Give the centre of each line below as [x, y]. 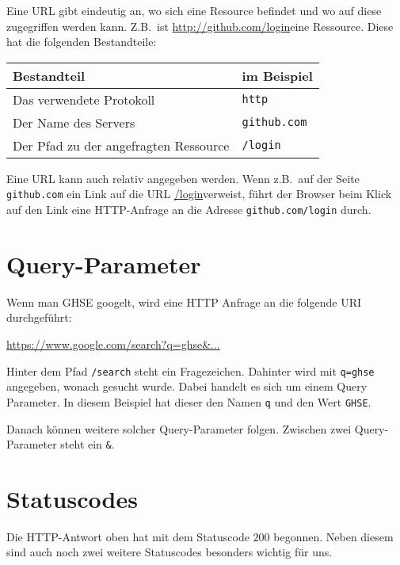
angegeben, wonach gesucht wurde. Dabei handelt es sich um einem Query [187, 386]
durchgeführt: [39, 317]
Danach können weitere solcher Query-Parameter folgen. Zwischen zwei [179, 428]
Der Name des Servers [74, 122]
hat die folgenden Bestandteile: [82, 42]
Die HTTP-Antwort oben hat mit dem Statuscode [128, 536]
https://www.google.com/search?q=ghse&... [113, 344]
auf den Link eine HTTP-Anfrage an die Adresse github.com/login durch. [189, 210]
